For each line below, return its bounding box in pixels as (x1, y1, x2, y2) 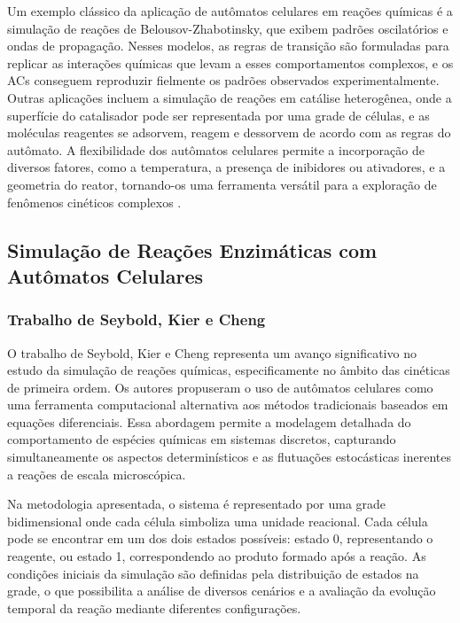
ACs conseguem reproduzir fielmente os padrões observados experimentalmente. (7, 71, 440, 90)
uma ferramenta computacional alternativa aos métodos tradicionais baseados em (7, 395, 448, 414)
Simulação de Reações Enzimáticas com (7, 236, 378, 263)
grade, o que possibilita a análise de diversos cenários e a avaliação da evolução (7, 581, 436, 600)
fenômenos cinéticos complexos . (7, 192, 182, 211)
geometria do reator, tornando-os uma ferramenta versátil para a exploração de (7, 175, 437, 193)
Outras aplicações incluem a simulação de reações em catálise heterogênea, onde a (7, 88, 452, 106)
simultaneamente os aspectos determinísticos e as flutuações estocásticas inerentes (7, 448, 452, 466)
